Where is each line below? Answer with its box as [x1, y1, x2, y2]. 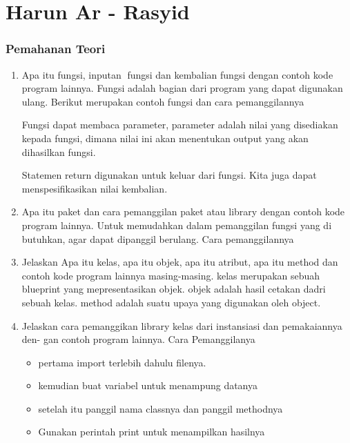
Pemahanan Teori [6, 40, 106, 57]
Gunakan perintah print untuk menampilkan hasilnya [38, 424, 265, 439]
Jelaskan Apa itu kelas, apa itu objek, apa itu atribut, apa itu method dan [21, 255, 338, 269]
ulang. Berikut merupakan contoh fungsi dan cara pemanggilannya [21, 94, 304, 108]
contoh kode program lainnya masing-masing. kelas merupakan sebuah [21, 268, 320, 282]
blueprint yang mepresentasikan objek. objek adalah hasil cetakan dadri [21, 282, 326, 296]
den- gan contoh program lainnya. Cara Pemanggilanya [21, 332, 255, 346]
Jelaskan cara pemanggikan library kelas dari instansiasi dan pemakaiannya [21, 318, 342, 333]
